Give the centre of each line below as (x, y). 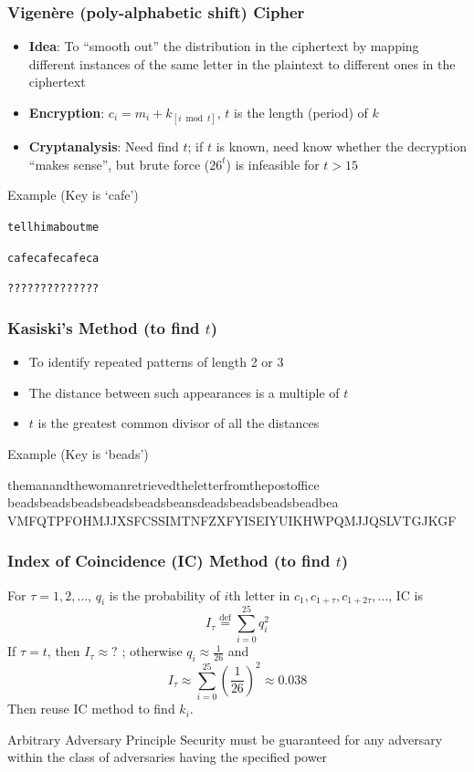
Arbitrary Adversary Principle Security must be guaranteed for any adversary (225, 739)
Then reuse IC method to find (91, 709)
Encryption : (67, 112)
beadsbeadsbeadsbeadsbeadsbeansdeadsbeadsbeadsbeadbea (173, 502)
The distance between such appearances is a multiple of (184, 392)
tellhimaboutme (53, 227)
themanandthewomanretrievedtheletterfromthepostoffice (163, 484)
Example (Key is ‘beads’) (78, 453)
